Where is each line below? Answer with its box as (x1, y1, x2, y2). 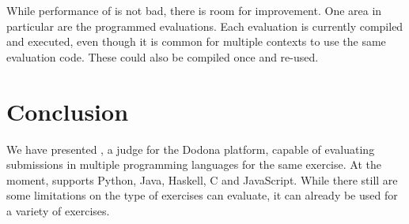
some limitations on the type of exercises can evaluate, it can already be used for (6, 187, 398, 203)
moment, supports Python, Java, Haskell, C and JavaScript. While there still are (6, 171, 398, 188)
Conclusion (6, 95, 129, 127)
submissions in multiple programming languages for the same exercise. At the (6, 156, 381, 173)
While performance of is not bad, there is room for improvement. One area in (6, 2, 382, 18)
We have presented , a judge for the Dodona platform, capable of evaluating (6, 140, 375, 157)
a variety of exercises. (6, 202, 110, 218)
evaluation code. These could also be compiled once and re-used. (6, 48, 319, 65)
